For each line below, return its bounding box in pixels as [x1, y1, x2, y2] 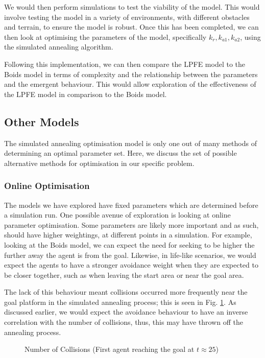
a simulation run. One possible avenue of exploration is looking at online [4, 209, 231, 220]
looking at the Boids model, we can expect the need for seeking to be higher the [4, 239, 255, 250]
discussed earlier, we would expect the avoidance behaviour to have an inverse [4, 306, 248, 317]
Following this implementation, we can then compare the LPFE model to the [4, 58, 246, 69]
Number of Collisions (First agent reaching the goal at [25, 344, 195, 354]
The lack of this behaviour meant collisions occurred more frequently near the [4, 287, 248, 297]
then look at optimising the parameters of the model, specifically [4, 31, 207, 42]
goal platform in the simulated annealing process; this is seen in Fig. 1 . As [4, 296, 236, 307]
